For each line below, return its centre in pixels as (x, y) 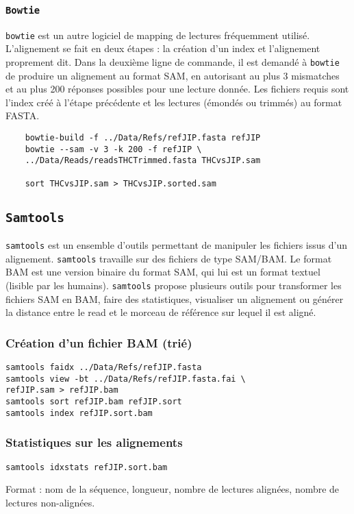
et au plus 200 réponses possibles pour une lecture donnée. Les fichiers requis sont (177, 89)
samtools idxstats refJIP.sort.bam (87, 467)
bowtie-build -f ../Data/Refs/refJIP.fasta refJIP (143, 138)
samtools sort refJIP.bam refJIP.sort (94, 402)
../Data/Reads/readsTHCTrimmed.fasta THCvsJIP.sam (143, 161)
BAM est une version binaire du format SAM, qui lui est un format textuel (163, 272)
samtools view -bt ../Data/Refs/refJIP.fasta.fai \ (126, 379)
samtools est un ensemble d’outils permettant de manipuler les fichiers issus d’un (176, 245)
